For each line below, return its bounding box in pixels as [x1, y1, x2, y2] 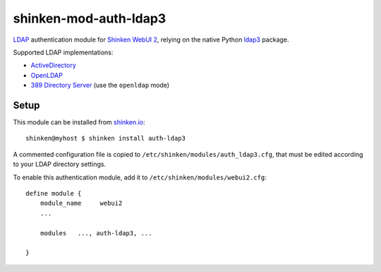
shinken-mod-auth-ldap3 [13, 11, 167, 26]
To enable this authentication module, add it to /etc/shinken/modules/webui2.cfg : [13, 173, 267, 182]
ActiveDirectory [30, 61, 77, 70]
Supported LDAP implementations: [13, 48, 114, 57]
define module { [25, 189, 82, 197]
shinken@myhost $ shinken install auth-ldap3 [25, 134, 186, 143]
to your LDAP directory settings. [13, 160, 107, 169]
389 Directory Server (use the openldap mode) [30, 81, 169, 90]
